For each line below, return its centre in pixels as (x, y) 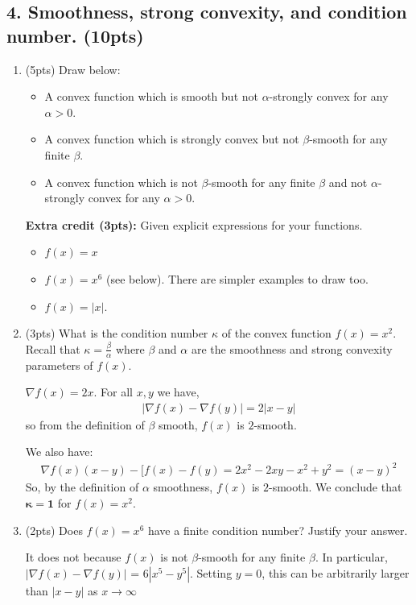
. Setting (211, 572)
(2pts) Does (54, 530)
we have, (178, 392)
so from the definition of (85, 424)
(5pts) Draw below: (73, 69)
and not (348, 182)
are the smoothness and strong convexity (292, 348)
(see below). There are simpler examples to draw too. (237, 278)
